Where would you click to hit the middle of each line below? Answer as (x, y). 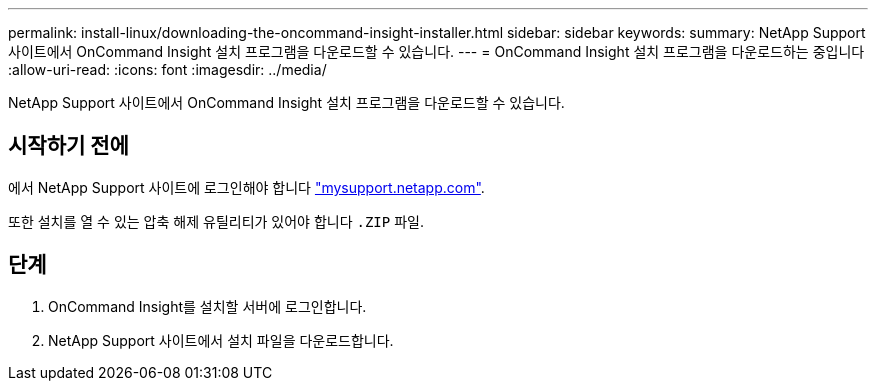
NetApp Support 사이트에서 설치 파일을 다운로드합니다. (221, 340)
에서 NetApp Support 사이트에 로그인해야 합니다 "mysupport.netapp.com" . (246, 187)
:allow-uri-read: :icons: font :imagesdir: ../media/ (167, 69)
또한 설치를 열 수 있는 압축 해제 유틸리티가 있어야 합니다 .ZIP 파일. (216, 221)
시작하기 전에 (68, 146)
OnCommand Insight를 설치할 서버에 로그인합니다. (207, 306)
